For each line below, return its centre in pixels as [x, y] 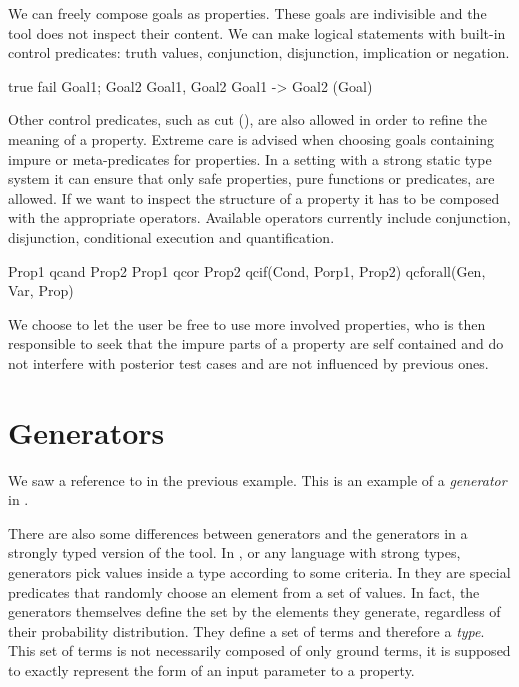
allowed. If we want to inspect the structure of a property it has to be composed [254, 197]
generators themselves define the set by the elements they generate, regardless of [254, 611]
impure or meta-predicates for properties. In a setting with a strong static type [250, 158]
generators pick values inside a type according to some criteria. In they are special [259, 572]
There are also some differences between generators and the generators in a [238, 532]
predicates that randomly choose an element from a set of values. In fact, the [244, 591]
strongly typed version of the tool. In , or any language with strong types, [234, 552]
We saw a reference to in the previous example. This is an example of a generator [257, 479]
